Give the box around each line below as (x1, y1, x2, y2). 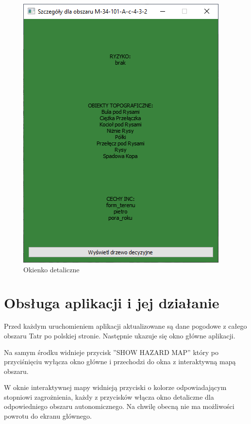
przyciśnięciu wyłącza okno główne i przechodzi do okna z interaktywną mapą (4, 356, 236, 367)
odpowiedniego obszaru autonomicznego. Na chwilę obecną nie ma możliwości (4, 401, 234, 411)
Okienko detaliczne (23, 264, 80, 274)
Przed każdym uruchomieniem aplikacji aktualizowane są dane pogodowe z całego (4, 321, 247, 331)
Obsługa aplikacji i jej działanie (4, 293, 219, 313)
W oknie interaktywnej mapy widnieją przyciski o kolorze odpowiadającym (4, 382, 227, 392)
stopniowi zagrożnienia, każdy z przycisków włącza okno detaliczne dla (4, 391, 214, 402)
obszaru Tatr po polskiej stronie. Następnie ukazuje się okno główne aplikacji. (4, 330, 235, 340)
